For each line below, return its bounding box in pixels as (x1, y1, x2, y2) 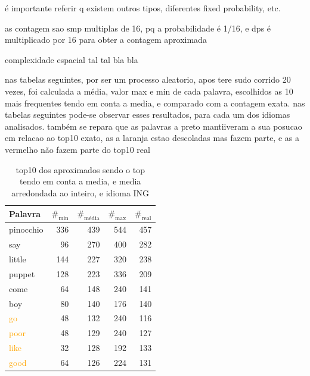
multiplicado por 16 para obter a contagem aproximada (5, 33, 207, 46)
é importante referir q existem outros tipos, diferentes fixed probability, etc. (5, 2, 281, 14)
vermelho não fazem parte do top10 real (5, 143, 150, 155)
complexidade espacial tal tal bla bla (5, 53, 138, 65)
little (9, 253, 26, 265)
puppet (9, 267, 35, 280)
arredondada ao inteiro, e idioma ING (11, 186, 150, 199)
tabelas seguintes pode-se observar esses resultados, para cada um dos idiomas (5, 108, 290, 121)
